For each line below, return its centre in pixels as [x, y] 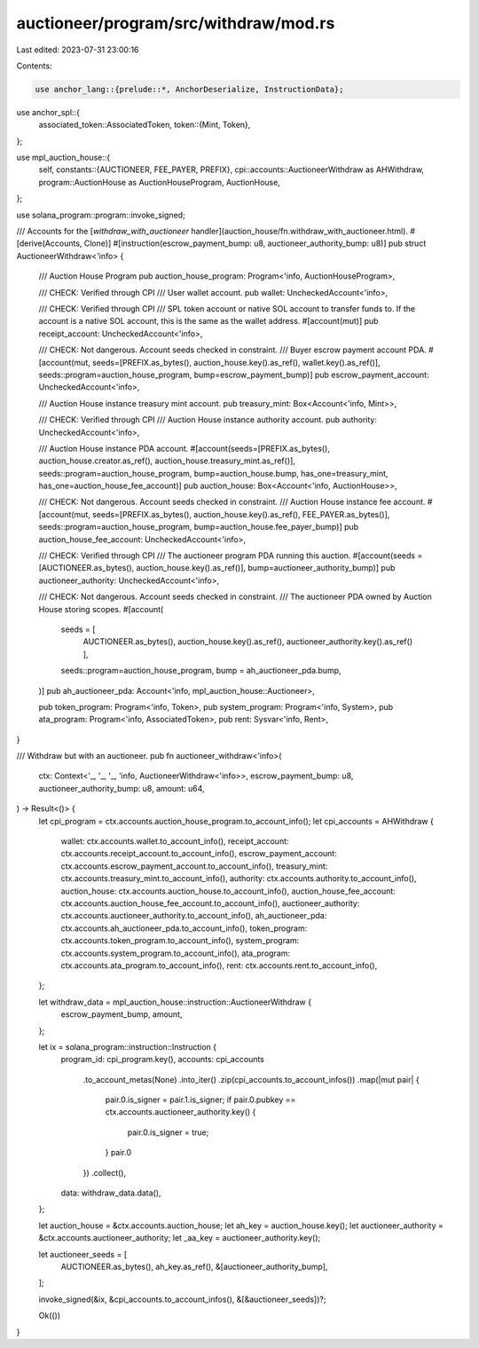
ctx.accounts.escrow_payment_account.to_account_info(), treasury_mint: [194, 866]
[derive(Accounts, [49, 243]
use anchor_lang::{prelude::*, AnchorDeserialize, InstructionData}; [189, 89]
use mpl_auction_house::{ [63, 158]
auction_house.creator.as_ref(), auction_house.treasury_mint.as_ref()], [167, 461]
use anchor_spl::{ [48, 112]
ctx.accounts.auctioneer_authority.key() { [181, 1112]
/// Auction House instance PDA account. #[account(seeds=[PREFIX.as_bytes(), [184, 448]
